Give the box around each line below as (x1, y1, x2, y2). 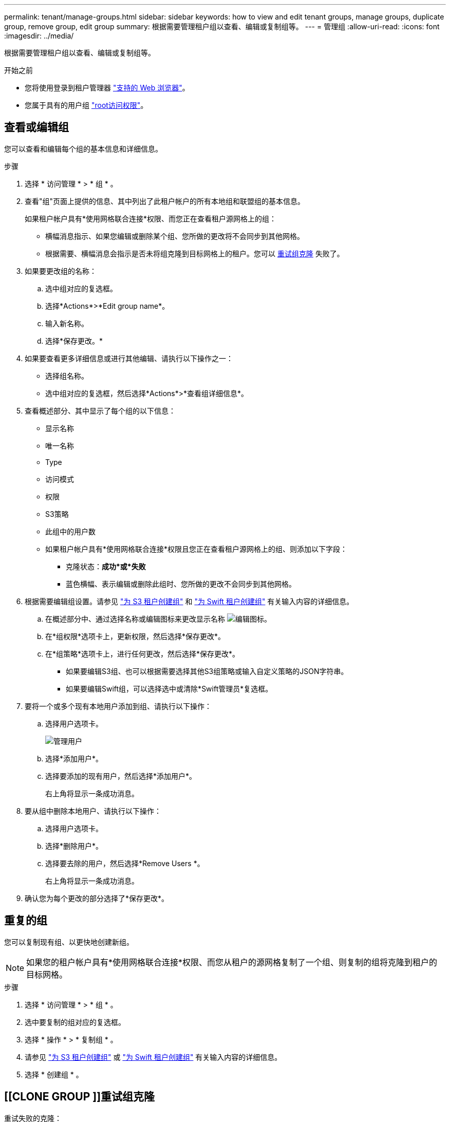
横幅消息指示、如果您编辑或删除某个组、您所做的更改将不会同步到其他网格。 (45, 231, 304, 240)
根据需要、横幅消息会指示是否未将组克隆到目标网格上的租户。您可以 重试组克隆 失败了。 (45, 249, 344, 258)
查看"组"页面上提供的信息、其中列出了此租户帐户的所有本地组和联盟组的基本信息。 (25, 196, 305, 205)
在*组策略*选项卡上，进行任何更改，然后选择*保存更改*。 (45, 649, 240, 658)
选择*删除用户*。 (45, 841, 103, 850)
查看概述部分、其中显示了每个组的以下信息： (25, 406, 176, 415)
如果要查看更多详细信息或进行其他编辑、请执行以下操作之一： (25, 353, 233, 363)
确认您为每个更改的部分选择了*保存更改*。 (25, 893, 169, 903)
